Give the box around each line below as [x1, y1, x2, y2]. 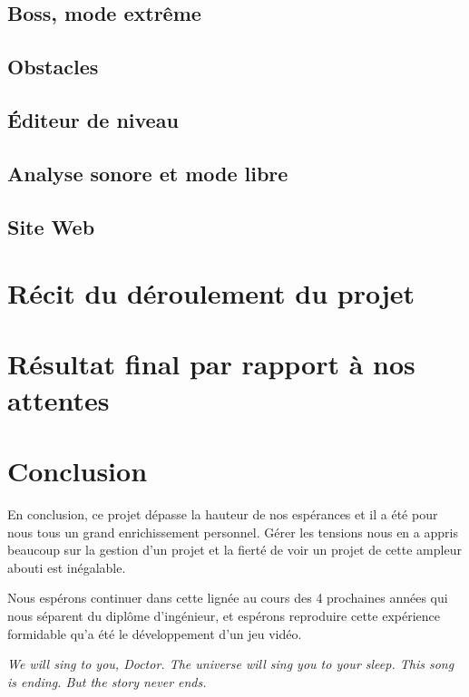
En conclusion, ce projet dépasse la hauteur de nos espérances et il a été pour [7, 504, 438, 523]
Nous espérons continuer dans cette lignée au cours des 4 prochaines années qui [7, 588, 448, 607]
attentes [7, 381, 110, 418]
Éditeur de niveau [7, 105, 179, 133]
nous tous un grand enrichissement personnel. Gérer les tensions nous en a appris [7, 522, 458, 541]
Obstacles [7, 53, 99, 81]
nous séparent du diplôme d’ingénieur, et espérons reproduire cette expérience [7, 605, 440, 624]
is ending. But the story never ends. [7, 672, 207, 691]
